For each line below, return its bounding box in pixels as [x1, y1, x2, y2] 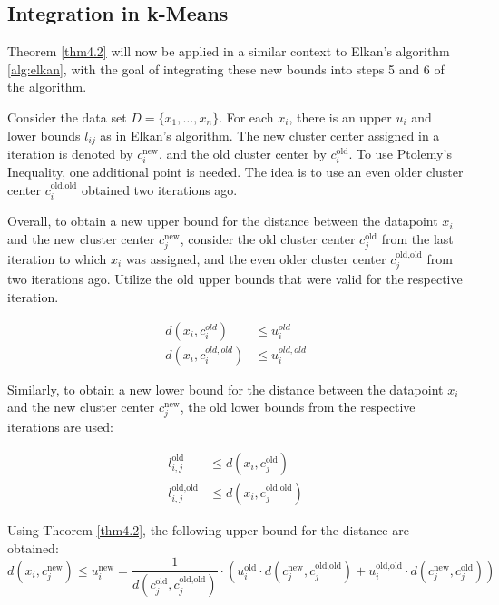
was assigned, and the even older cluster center [125, 249, 386, 268]
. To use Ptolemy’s [348, 144, 452, 163]
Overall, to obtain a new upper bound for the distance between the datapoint [7, 211, 438, 230]
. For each [219, 107, 274, 126]
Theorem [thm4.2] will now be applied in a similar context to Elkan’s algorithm [7, 42, 450, 61]
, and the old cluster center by [158, 144, 327, 163]
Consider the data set [7, 107, 127, 126]
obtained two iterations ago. [82, 180, 238, 199]
